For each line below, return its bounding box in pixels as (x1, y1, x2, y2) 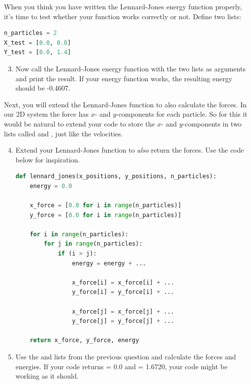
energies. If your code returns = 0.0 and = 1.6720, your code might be (15, 361, 228, 371)
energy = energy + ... (72, 259, 146, 267)
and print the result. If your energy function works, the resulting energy (15, 73, 232, 83)
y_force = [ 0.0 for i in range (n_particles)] (30, 211, 182, 219)
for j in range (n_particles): (44, 240, 143, 248)
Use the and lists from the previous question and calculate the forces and (15, 352, 236, 361)
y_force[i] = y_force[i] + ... (72, 288, 174, 296)
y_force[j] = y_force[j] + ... (72, 318, 174, 325)
